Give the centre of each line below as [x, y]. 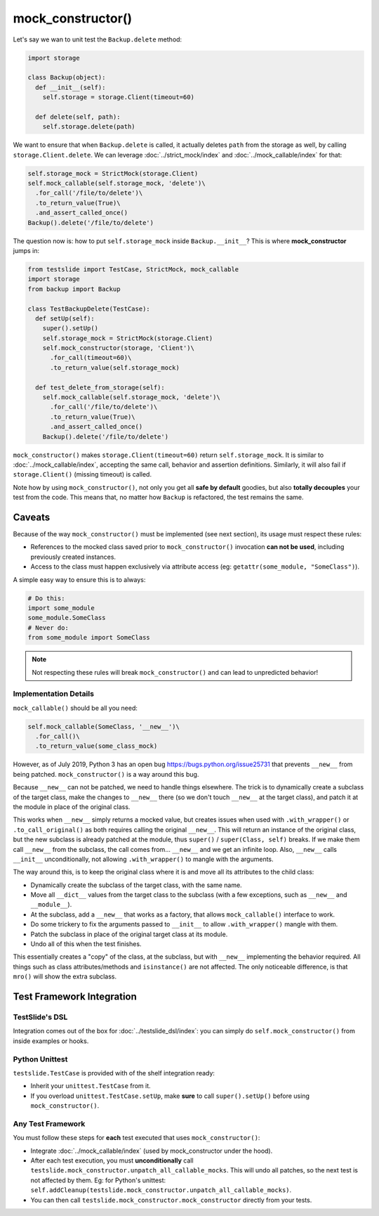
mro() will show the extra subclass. [65, 976]
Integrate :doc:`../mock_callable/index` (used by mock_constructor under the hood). [152, 1151]
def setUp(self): [65, 318]
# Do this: [46, 598]
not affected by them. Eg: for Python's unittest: [98, 1180]
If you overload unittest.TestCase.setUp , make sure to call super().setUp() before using [170, 1096]
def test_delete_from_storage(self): [100, 387]
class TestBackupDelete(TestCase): [89, 309]
